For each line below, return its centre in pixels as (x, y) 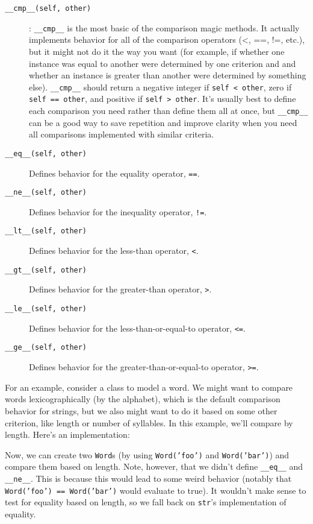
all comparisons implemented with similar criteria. (122, 134)
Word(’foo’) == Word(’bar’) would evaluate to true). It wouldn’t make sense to (156, 490)
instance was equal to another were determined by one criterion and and (163, 63)
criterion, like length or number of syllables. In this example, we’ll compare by (149, 422)
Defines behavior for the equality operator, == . (114, 173)
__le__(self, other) (46, 309)
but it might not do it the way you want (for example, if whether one (157, 51)
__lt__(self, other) (46, 231)
